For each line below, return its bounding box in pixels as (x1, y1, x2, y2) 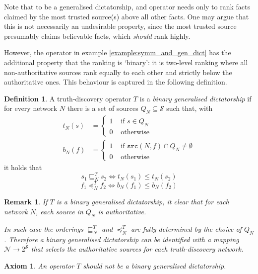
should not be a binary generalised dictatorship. (83, 260, 226, 271)
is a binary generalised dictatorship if (139, 93, 252, 103)
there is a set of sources (67, 103, 138, 113)
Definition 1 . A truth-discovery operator (4, 93, 131, 103)
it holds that (4, 162, 42, 173)
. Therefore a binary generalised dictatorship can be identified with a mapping (4, 234, 239, 244)
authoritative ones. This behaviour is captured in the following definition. (4, 77, 227, 87)
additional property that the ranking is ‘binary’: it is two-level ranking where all (4, 57, 248, 67)
